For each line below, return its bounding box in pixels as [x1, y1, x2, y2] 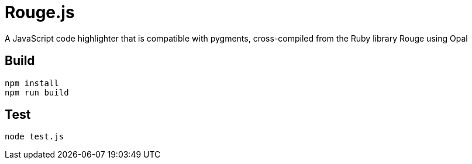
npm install [5, 78, 59, 88]
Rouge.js [5, 2, 75, 22]
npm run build [5, 87, 69, 97]
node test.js [5, 132, 64, 142]
